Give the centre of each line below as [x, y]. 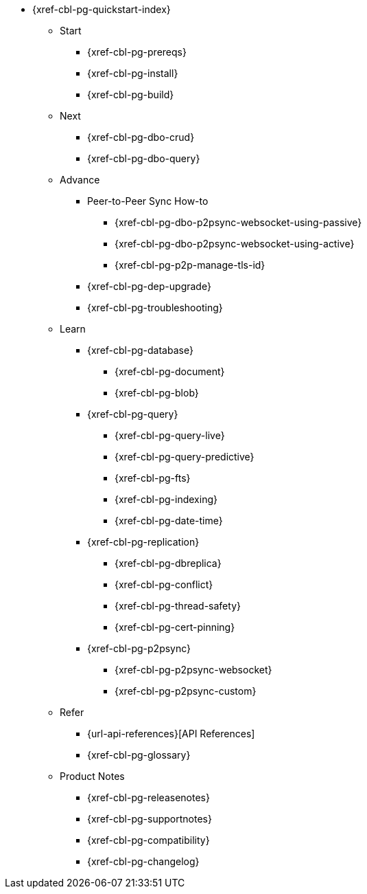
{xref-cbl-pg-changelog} [143, 861]
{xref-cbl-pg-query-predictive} [185, 457]
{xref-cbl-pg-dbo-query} [144, 158]
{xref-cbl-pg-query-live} [170, 435]
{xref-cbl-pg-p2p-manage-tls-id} [190, 265]
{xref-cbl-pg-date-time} [169, 521]
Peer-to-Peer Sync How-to [148, 201]
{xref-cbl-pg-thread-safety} [178, 606]
